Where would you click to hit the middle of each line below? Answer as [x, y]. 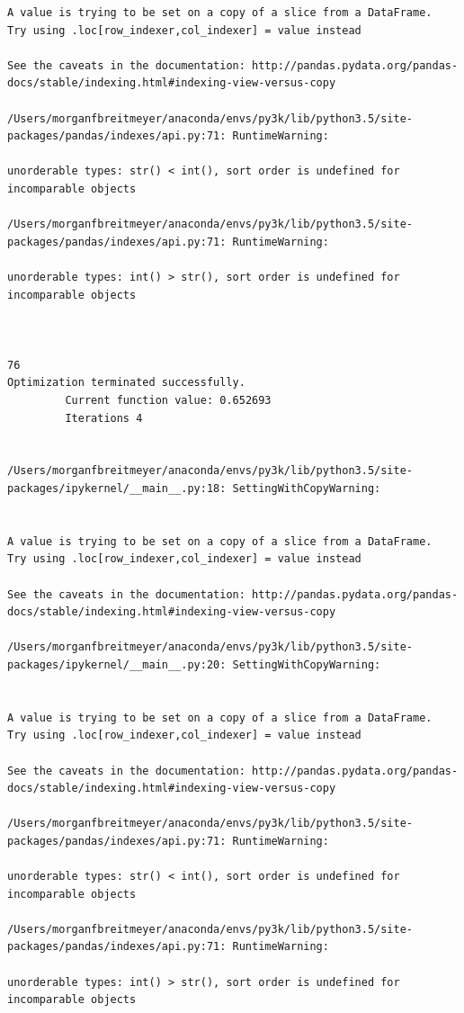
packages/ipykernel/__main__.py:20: [117, 664]
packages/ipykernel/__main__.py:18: [117, 489]
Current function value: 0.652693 [168, 401]
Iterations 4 [104, 418]
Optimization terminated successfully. [126, 383]
